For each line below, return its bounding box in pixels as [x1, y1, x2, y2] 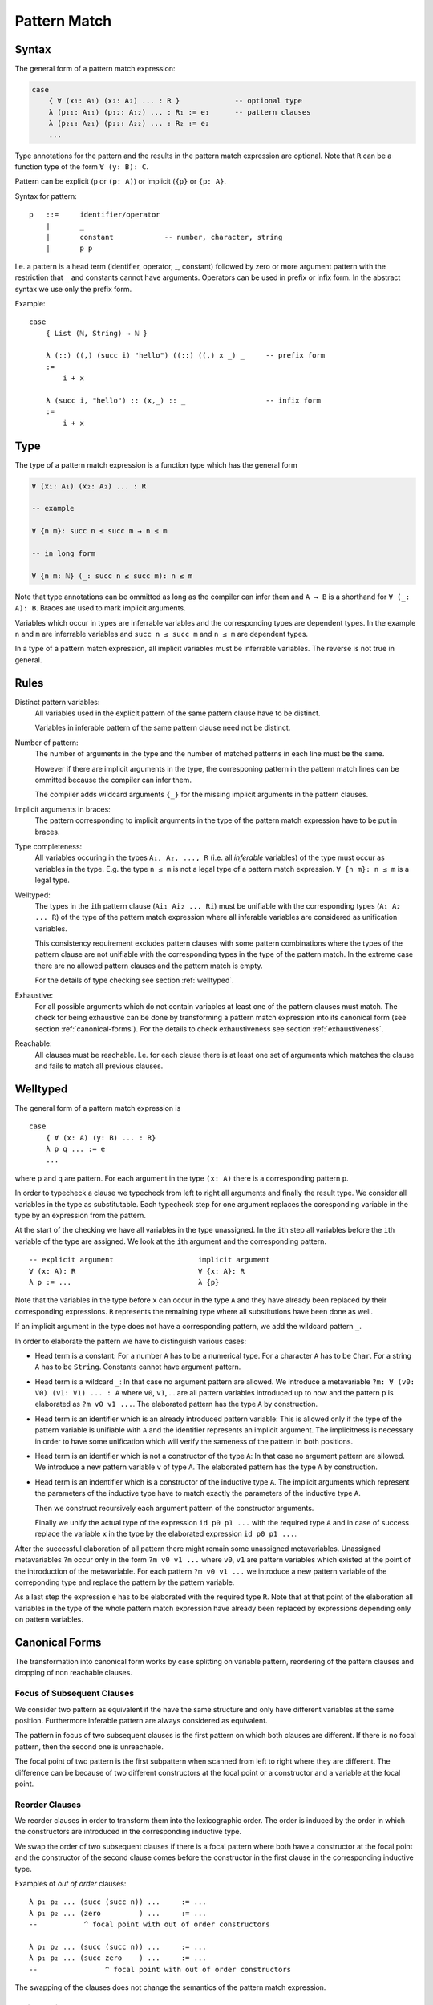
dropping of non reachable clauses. [14, 1668, 132, 1678]
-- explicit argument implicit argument [29, 1255, 270, 1265]
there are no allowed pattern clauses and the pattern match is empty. [34, 961, 263, 970]
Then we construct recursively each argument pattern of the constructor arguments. [34, 1503, 314, 1513]
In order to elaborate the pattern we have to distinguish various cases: [14, 1336, 247, 1346]
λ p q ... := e [45, 1144, 106, 1154]
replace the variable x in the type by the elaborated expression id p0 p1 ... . [34, 1529, 297, 1539]
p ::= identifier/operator [29, 210, 160, 220]
